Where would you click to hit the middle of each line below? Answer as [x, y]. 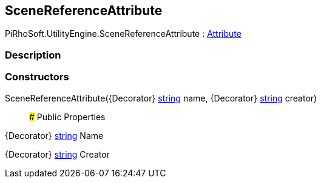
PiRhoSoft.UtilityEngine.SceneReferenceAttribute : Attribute [123, 34]
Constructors [37, 77]
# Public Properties [67, 117]
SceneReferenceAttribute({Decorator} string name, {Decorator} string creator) [161, 98]
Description [33, 55]
